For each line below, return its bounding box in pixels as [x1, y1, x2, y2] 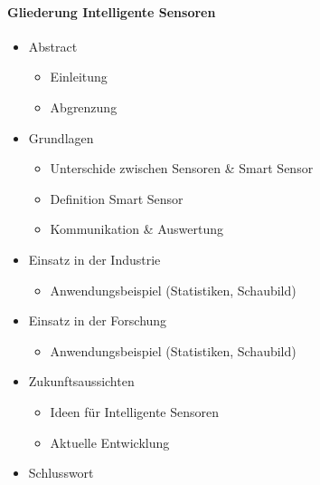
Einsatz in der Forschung [28, 311, 167, 330]
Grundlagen [28, 128, 94, 147]
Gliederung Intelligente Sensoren [7, 2, 216, 21]
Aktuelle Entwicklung [50, 432, 170, 451]
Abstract [28, 36, 78, 55]
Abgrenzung [50, 97, 118, 116]
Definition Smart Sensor [50, 189, 184, 208]
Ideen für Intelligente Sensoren [50, 402, 220, 421]
